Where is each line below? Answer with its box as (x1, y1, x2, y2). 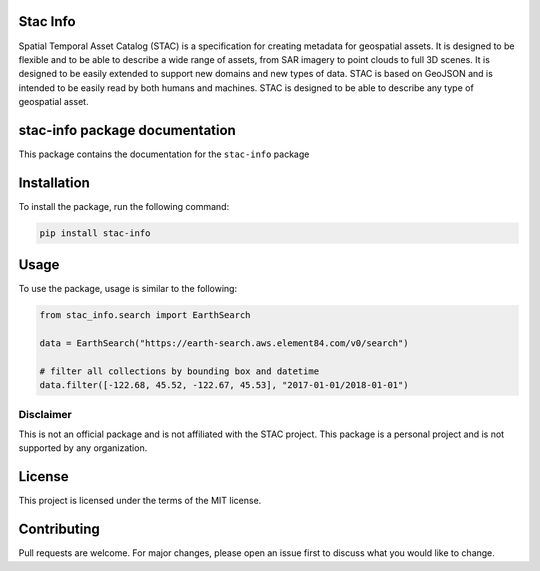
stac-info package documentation (18, 121, 237, 139)
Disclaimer (18, 407, 72, 421)
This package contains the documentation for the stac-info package (18, 148, 310, 160)
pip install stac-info (39, 227, 151, 239)
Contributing (18, 521, 100, 538)
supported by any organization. (18, 442, 148, 454)
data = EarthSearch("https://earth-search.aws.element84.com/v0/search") (39, 338, 409, 349)
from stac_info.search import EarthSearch (39, 310, 251, 321)
